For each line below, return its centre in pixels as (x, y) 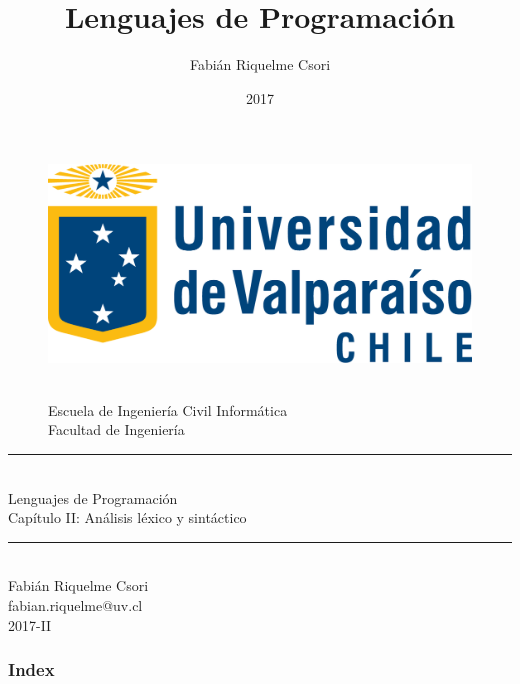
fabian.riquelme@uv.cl (75, 604)
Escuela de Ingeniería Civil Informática (168, 409)
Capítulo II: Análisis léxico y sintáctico (127, 517)
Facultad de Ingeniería (116, 429)
